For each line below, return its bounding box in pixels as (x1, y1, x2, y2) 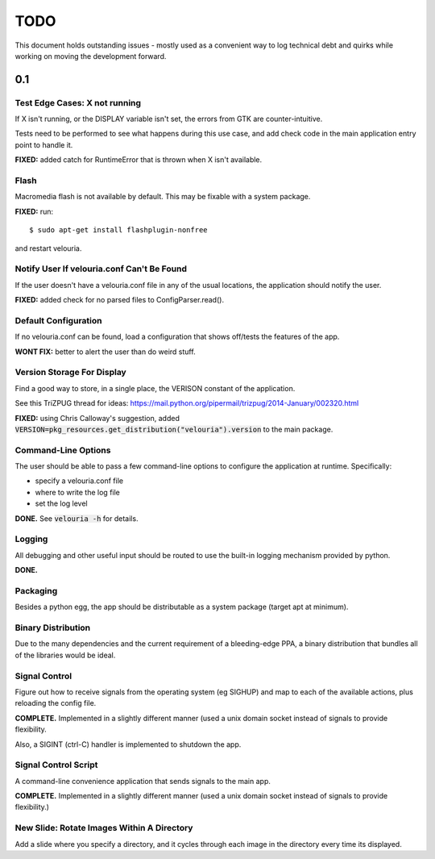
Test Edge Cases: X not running (14, 97, 141, 108)
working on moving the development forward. (14, 51, 167, 60)
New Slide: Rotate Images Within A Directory (14, 823, 193, 834)
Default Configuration (14, 315, 102, 326)
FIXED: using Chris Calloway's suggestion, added (14, 413, 180, 423)
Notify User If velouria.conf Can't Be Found (14, 263, 187, 274)
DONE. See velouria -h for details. (14, 513, 139, 523)
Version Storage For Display (14, 367, 126, 378)
